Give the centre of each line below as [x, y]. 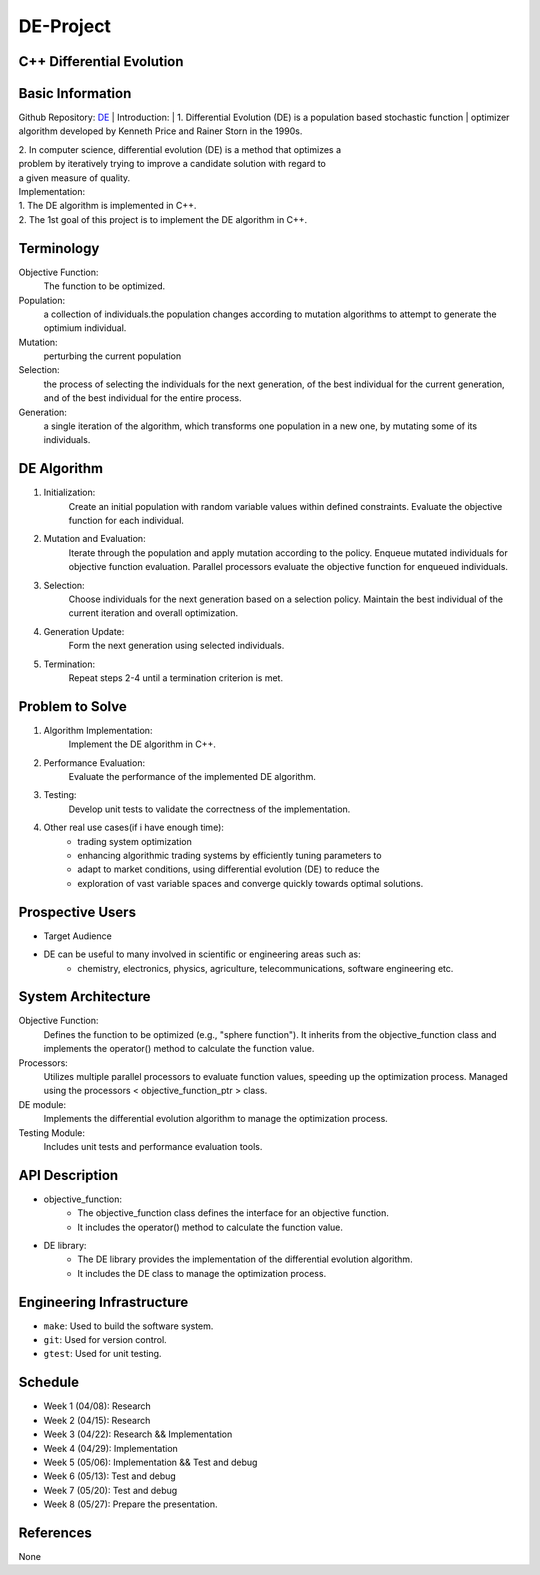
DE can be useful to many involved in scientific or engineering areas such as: [202, 954]
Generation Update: [84, 631]
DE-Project [65, 26]
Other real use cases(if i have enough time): [134, 827]
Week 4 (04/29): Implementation [111, 1448]
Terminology [59, 248]
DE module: [42, 1104]
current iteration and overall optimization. [153, 613]
